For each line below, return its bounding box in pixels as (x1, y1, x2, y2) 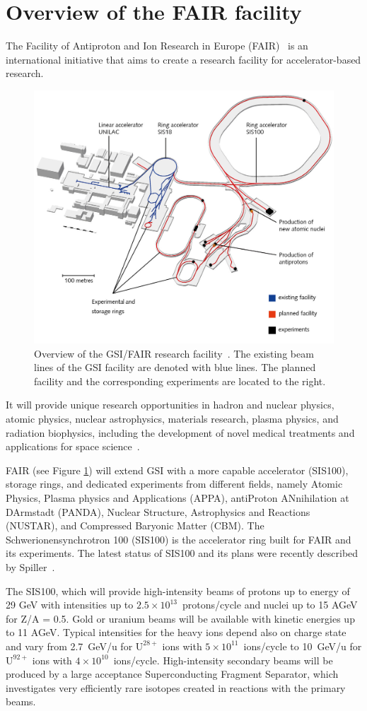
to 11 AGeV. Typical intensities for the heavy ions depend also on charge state (6, 625, 346, 640)
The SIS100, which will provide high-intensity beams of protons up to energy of (6, 583, 350, 598)
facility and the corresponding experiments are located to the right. (34, 373, 326, 388)
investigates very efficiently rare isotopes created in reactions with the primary (6, 680, 346, 695)
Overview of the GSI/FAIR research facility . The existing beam (34, 346, 314, 360)
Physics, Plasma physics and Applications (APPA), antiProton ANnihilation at (6, 490, 349, 505)
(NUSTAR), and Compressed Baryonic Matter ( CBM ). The (6, 518, 264, 533)
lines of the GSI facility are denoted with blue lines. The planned (34, 360, 316, 375)
